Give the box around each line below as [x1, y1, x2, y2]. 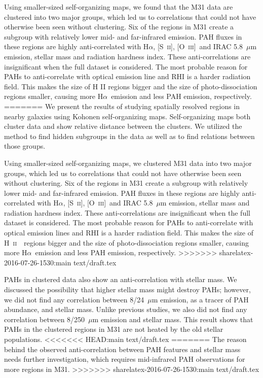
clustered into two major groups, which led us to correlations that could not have [4, 11, 256, 22]
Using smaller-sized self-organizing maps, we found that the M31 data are [4, 2, 233, 12]
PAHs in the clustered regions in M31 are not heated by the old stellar [4, 324, 223, 334]
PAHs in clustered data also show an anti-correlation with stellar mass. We [4, 274, 237, 285]
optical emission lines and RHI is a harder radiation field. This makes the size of [4, 227, 253, 238]
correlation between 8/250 [4, 314, 85, 324]
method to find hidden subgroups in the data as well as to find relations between [4, 130, 255, 141]
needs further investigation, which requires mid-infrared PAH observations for [4, 354, 245, 364]
